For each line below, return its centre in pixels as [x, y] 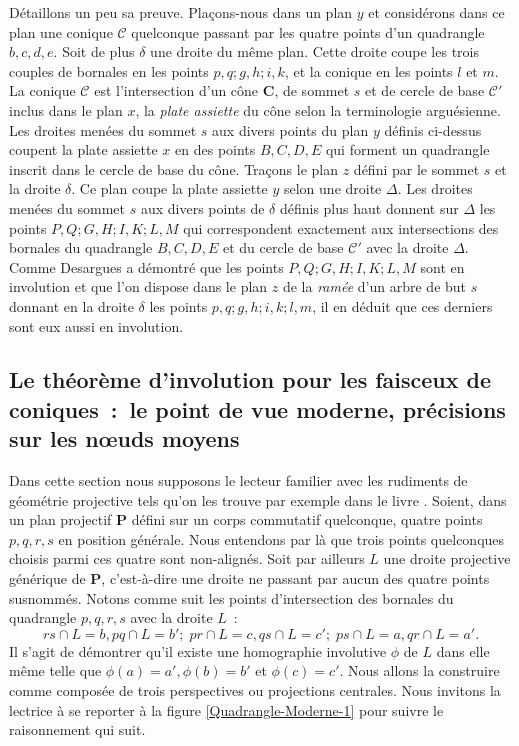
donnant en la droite [71, 305]
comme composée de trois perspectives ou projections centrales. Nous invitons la [255, 690]
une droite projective [447, 558]
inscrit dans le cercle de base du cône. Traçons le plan [173, 168]
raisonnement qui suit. [77, 729]
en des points [215, 149]
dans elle [463, 650]
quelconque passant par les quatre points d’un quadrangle [308, 31]
